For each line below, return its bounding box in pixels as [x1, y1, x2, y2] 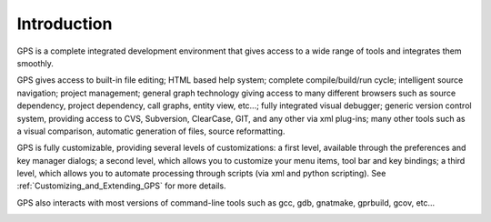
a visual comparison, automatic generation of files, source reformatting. [16, 126, 286, 136]
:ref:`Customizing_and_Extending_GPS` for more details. [16, 180, 226, 191]
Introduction [16, 14, 113, 34]
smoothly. [16, 57, 55, 68]
